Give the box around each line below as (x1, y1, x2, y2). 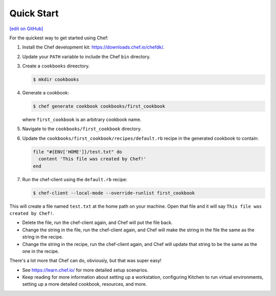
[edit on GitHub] (9, 26, 43, 32)
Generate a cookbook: (22, 90, 70, 96)
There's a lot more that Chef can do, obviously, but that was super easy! (9, 258, 162, 264)
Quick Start (9, 8, 59, 19)
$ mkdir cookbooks (33, 77, 79, 83)
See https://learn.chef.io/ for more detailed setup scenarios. (22, 267, 148, 273)
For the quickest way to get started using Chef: (9, 35, 109, 41)
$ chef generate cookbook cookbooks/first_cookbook (33, 104, 166, 109)
